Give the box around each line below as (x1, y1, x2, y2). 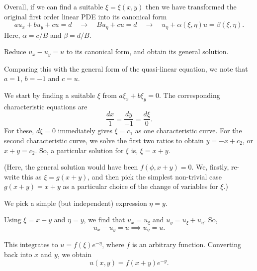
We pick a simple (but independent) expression (4, 197, 147, 208)
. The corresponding (159, 90, 220, 100)
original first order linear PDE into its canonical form (4, 11, 167, 21)
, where (102, 239, 124, 250)
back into (4, 249, 32, 259)
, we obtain (57, 249, 91, 259)
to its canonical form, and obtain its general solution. (66, 46, 229, 57)
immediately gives (58, 125, 112, 136)
